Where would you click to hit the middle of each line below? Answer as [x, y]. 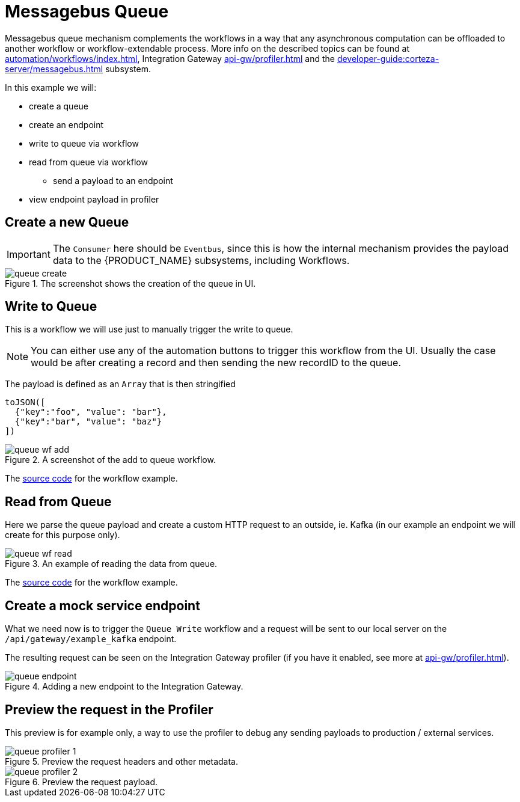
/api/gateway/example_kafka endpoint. [91, 639]
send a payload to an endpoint [113, 180]
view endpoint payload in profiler [94, 199]
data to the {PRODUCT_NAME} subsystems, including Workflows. [201, 260]
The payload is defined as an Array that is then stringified [120, 384]
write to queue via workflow [84, 143]
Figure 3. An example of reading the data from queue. [111, 564]
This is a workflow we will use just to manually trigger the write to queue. [149, 329]
